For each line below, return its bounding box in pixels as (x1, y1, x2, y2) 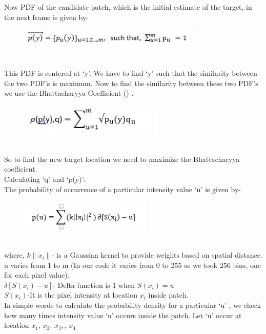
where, (4, 249, 25, 260)
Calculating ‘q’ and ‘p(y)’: (4, 174, 86, 184)
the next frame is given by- (4, 11, 89, 22)
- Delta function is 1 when (53, 279, 135, 290)
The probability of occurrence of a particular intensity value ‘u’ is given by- (4, 183, 241, 194)
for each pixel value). (4, 269, 70, 280)
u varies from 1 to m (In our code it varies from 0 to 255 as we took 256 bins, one (4, 259, 261, 270)
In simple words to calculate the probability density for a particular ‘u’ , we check (4, 300, 261, 310)
